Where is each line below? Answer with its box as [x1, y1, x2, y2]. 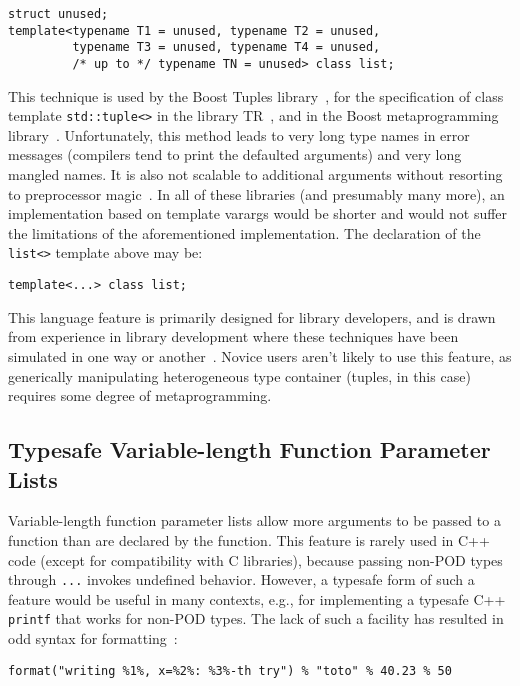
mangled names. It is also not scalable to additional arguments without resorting [8, 164, 503, 185]
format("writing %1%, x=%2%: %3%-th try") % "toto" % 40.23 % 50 [8, 663, 452, 678]
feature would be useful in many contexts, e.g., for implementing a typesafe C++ [8, 588, 506, 609]
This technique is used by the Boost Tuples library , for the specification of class [8, 85, 504, 106]
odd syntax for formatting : [8, 628, 178, 648]
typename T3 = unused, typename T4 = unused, [72, 40, 381, 55]
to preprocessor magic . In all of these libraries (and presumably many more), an [8, 183, 505, 204]
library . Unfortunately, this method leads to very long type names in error [8, 124, 470, 145]
